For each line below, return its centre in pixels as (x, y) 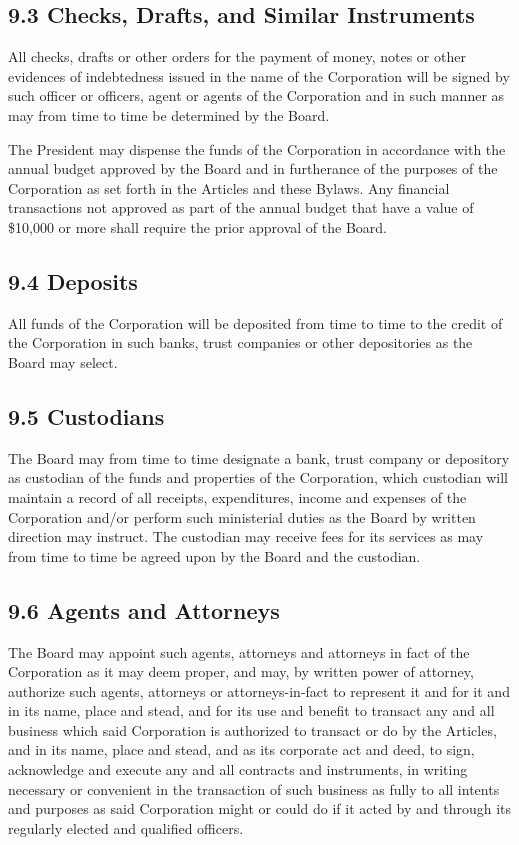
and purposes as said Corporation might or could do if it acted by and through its (260, 808)
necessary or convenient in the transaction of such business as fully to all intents (254, 788)
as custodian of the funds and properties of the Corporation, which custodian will (258, 477)
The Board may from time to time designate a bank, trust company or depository (259, 457)
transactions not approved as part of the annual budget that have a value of (241, 207)
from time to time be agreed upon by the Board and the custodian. (214, 555)
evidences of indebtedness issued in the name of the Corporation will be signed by (259, 75)
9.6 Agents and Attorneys (144, 609)
